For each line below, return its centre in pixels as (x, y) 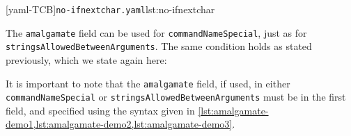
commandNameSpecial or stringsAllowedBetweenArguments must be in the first (176, 97)
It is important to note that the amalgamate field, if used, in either (148, 83)
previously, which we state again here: (86, 59)
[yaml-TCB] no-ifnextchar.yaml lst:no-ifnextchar (110, 9)
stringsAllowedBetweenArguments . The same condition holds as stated (159, 46)
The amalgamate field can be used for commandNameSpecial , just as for (156, 32)
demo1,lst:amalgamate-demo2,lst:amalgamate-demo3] (119, 124)
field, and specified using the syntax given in (100, 110)
